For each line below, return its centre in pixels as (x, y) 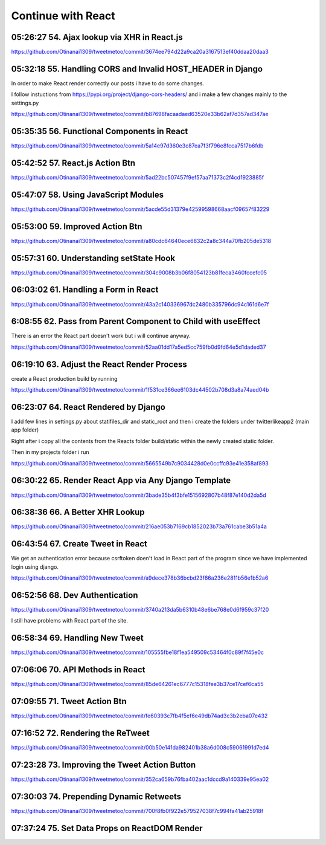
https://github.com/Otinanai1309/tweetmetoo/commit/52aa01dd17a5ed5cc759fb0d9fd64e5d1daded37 (139, 347)
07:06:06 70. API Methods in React (78, 670)
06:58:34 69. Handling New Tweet (78, 638)
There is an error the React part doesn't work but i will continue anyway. (101, 336)
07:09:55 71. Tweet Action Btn (69, 701)
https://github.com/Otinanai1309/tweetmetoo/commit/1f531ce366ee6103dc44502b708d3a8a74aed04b (140, 390)
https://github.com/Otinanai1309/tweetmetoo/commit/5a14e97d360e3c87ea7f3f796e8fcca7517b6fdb (137, 146)
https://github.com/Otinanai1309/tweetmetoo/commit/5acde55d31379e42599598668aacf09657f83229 (140, 209)
